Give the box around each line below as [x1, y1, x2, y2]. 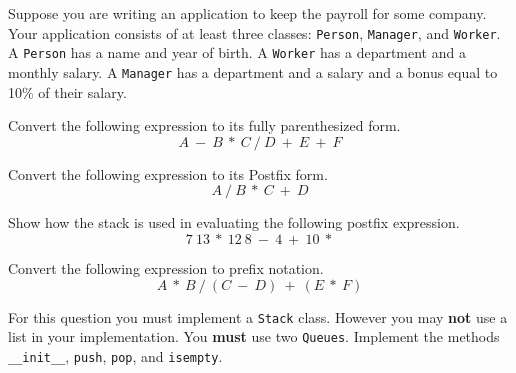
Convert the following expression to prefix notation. [8, 257, 324, 278]
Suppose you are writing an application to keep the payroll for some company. [8, 3, 487, 23]
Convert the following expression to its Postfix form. [8, 163, 328, 184]
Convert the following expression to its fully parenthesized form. [8, 115, 401, 136]
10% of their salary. [8, 81, 127, 102]
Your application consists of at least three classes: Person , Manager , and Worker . [8, 22, 501, 43]
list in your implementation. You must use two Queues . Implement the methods [8, 326, 500, 347]
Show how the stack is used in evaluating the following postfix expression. [8, 212, 460, 233]
